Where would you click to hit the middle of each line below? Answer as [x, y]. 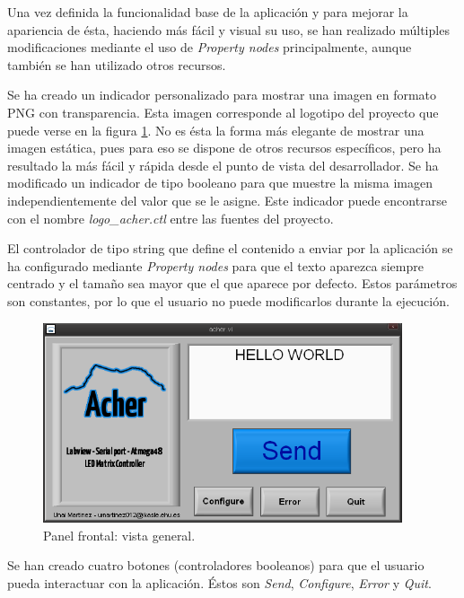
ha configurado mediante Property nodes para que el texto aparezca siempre [215, 265]
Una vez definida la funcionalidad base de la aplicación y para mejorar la [208, 12]
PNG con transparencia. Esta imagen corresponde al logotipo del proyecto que [223, 112]
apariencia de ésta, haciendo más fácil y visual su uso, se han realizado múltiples [228, 29]
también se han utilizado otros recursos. [117, 64]
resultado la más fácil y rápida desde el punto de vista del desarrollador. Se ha [223, 165]
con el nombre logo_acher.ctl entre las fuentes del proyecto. [171, 218]
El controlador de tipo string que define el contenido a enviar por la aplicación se [230, 248]
